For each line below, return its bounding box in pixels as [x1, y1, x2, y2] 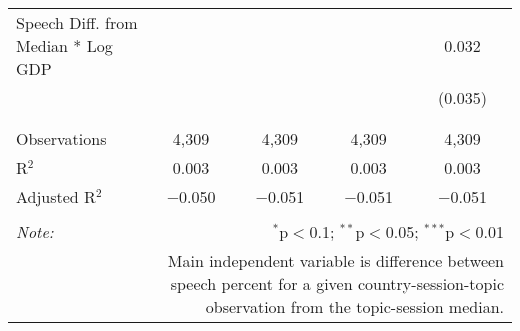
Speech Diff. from [16, 11, 138, 34]
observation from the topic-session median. [205, 295, 504, 318]
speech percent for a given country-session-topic [170, 272, 504, 295]
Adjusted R [16, 185, 96, 208]
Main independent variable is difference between [167, 249, 504, 272]
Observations [16, 127, 107, 150]
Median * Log [16, 34, 113, 57]
